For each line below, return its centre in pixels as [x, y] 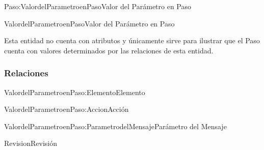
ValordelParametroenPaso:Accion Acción [67, 109]
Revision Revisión [31, 143]
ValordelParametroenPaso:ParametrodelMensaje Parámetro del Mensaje [115, 126]
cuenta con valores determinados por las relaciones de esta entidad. [109, 50]
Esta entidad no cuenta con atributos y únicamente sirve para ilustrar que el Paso [132, 40]
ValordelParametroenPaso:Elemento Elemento [75, 92]
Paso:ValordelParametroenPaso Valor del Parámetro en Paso [98, 6]
